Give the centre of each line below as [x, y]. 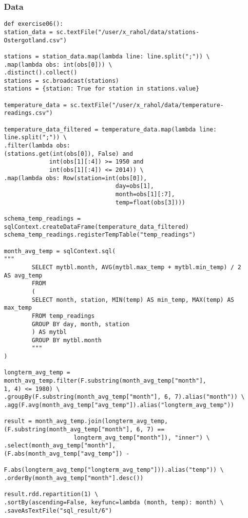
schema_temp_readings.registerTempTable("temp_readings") [100, 235]
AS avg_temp [23, 275]
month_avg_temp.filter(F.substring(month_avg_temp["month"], [105, 381]
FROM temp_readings [63, 316]
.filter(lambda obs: [37, 146]
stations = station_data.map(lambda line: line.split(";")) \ [107, 56]
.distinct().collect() [41, 73]
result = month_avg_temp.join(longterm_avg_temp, [86, 421]
